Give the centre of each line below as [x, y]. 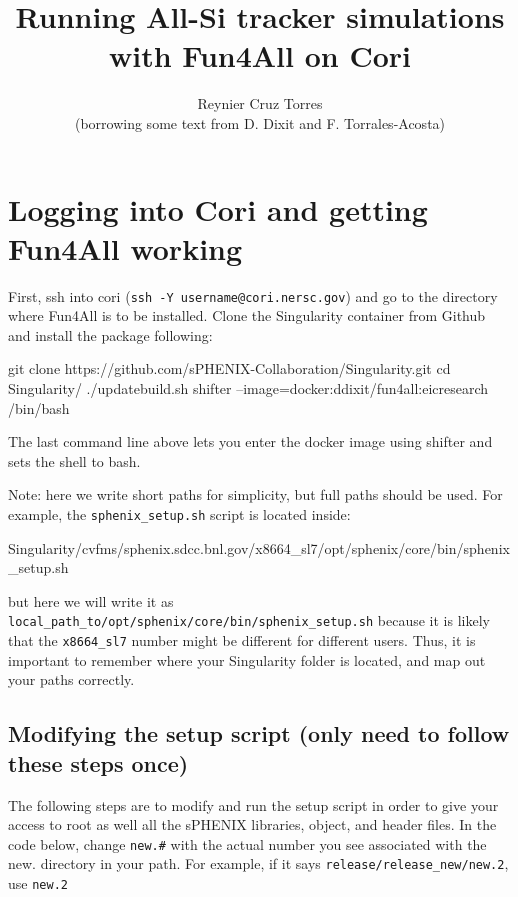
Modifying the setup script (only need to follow [259, 733]
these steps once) [98, 762]
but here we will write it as [91, 600]
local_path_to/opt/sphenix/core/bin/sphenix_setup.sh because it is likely [249, 620]
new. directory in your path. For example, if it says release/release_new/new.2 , [258, 863]
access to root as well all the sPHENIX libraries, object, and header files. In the [252, 824]
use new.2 [38, 883]
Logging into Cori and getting [218, 208]
